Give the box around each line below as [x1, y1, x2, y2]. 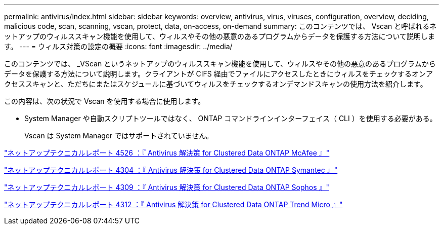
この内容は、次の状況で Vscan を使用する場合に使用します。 [4, 97, 205, 105]
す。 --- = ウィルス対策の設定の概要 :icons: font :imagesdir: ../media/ [4, 42, 233, 51]
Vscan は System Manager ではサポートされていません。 [24, 131, 213, 140]
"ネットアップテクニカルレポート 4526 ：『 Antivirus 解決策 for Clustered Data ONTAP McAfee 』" [4, 148, 330, 157]
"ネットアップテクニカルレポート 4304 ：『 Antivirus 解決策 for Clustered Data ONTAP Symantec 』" [4, 166, 338, 174]
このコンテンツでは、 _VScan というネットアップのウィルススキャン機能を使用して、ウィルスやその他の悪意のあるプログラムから [4, 59, 436, 68]
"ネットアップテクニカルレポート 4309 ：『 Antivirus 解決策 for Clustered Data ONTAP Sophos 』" [4, 183, 330, 192]
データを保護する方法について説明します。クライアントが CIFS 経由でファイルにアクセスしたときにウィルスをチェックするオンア [4, 69, 433, 78]
